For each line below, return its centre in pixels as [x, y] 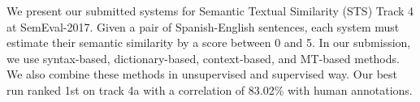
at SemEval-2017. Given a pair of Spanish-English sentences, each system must [203, 26]
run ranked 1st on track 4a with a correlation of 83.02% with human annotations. [210, 89]
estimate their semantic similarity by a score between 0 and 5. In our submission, [209, 42]
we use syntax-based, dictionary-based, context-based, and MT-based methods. [203, 58]
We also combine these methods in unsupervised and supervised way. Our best [202, 74]
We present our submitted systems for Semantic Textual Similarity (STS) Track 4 [210, 11]
